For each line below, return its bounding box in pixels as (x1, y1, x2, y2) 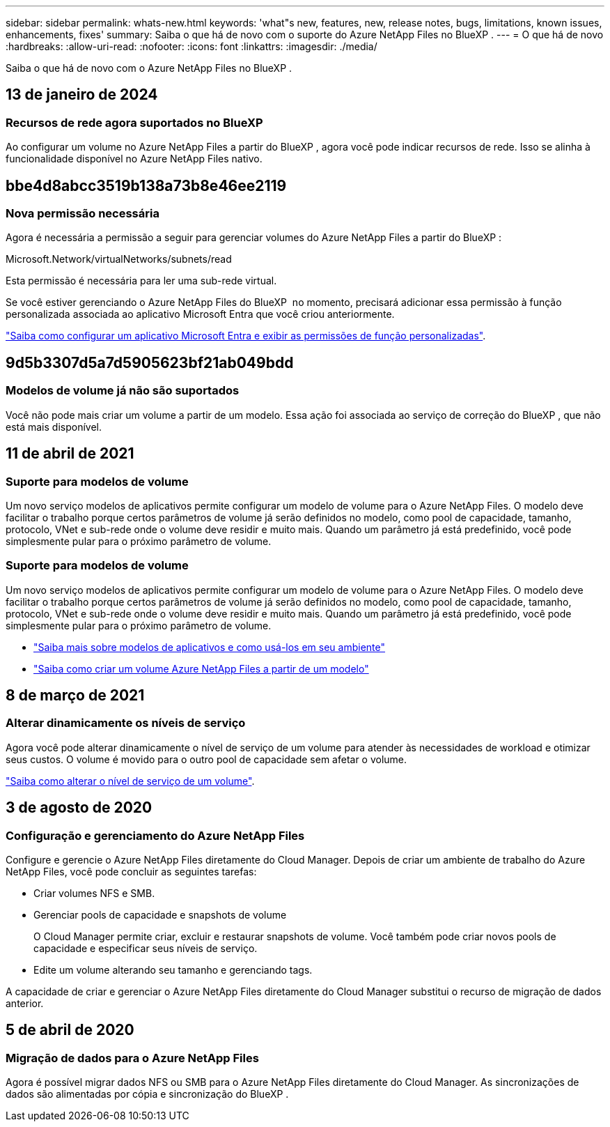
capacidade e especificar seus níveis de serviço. (33, 942, 258, 955)
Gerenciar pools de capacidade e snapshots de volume (33, 909, 287, 921)
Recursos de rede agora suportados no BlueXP (6, 115, 263, 130)
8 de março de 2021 (6, 687, 145, 705)
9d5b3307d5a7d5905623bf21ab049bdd (6, 353, 294, 371)
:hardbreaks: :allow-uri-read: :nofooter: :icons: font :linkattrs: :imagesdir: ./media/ (6, 40, 377, 52)
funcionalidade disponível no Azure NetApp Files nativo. (6, 153, 263, 165)
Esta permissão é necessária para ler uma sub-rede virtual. (6, 275, 277, 287)
